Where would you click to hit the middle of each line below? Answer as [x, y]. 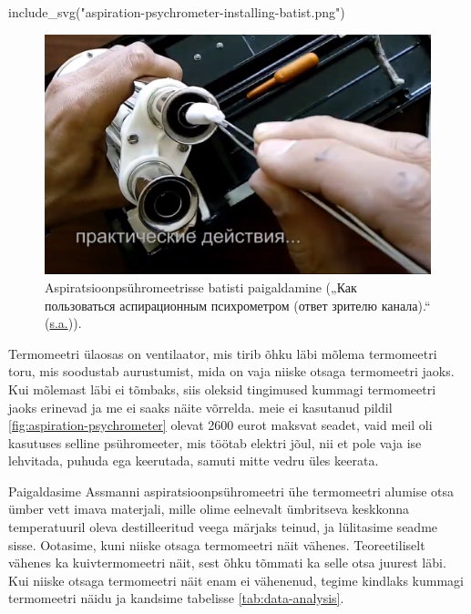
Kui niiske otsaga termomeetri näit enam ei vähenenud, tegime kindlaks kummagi [236, 580]
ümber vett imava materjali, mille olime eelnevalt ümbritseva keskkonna [209, 509]
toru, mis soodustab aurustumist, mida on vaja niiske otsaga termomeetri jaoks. [231, 371]
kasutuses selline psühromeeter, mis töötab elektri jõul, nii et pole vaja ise [215, 442]
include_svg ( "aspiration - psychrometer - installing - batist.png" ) [177, 12]
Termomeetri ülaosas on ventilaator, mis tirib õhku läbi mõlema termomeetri [223, 353]
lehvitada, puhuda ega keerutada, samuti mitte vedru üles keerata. [194, 460]
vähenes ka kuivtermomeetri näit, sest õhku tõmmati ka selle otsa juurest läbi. [227, 563]
